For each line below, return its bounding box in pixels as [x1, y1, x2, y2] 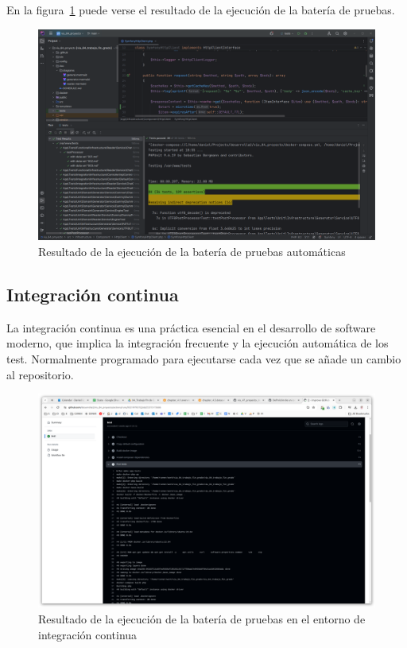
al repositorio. [6, 366, 74, 382]
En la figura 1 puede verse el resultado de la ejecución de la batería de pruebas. [6, 2, 395, 17]
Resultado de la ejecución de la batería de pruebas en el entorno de [38, 610, 366, 627]
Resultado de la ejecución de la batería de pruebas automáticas [38, 243, 346, 260]
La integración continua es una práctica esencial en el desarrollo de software [6, 319, 376, 336]
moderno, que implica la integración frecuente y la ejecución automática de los [6, 335, 389, 351]
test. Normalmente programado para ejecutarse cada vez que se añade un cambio [6, 351, 401, 367]
